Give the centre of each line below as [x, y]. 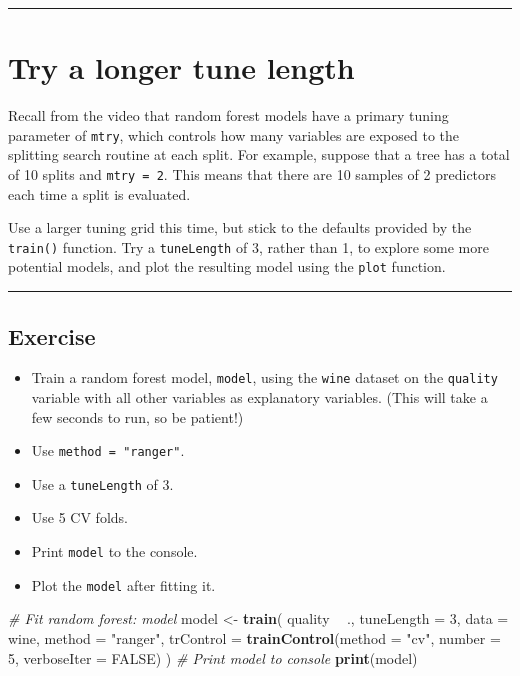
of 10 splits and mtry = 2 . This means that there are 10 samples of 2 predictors [252, 173]
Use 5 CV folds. [79, 517]
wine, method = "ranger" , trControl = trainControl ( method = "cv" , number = [254, 637]
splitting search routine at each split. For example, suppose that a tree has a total [259, 154]
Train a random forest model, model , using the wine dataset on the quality [264, 377]
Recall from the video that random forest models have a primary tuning [228, 115]
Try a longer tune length [181, 67]
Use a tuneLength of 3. [102, 483]
